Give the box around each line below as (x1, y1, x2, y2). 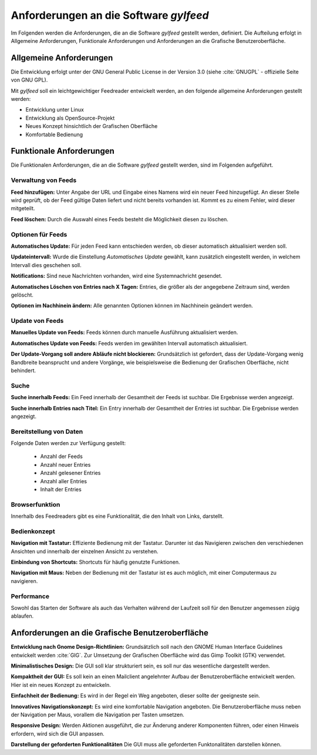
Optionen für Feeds (11, 230, 68, 238)
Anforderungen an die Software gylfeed (11, 9, 209, 22)
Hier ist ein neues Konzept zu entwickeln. (11, 681, 111, 688)
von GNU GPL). (11, 76, 48, 83)
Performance (11, 592, 50, 600)
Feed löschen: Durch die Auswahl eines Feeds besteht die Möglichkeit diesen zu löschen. (11, 215, 229, 223)
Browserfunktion (11, 500, 60, 508)
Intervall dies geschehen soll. (11, 261, 82, 268)
